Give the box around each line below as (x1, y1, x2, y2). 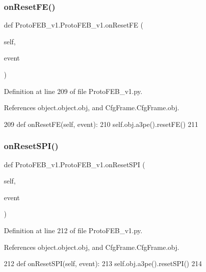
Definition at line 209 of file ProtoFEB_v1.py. (4, 86, 143, 96)
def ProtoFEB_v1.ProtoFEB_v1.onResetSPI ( (4, 159, 145, 169)
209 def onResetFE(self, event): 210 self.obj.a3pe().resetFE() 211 (4, 119, 199, 129)
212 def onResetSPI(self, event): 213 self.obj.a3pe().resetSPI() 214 (4, 258, 202, 269)
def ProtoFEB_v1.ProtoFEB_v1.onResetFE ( (4, 20, 143, 30)
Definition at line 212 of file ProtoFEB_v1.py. (4, 225, 143, 235)
